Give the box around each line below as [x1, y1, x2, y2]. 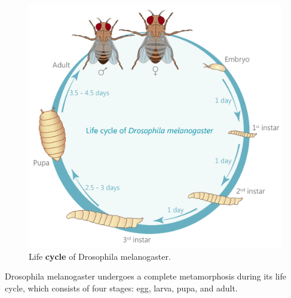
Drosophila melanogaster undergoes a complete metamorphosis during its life [5, 270, 287, 282]
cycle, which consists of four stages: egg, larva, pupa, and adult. [5, 281, 238, 294]
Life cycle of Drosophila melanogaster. [29, 250, 171, 262]
